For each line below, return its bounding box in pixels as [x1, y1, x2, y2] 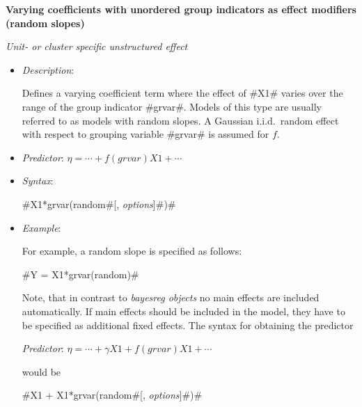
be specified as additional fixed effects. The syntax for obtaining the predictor [22, 317, 354, 332]
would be [22, 364, 61, 378]
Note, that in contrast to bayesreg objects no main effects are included [22, 290, 320, 305]
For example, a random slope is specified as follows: [22, 244, 242, 258]
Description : [22, 62, 74, 77]
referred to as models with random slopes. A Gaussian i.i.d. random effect [22, 113, 339, 127]
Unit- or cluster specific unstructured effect [6, 39, 188, 54]
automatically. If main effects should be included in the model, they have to [22, 303, 345, 318]
